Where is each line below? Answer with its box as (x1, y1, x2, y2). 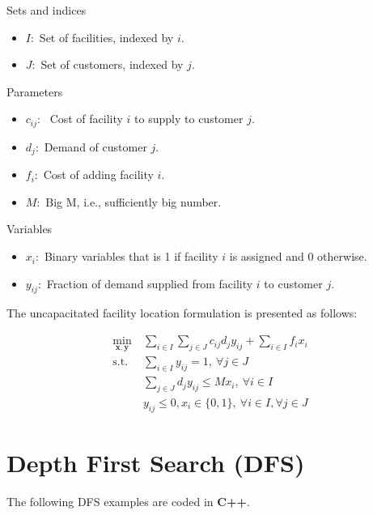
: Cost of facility (37, 110, 123, 127)
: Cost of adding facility (34, 166, 154, 183)
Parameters (6, 83, 63, 100)
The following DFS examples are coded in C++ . (6, 492, 250, 509)
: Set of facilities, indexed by (30, 28, 174, 45)
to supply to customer (134, 110, 244, 127)
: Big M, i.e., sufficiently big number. (36, 193, 222, 210)
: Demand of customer (35, 138, 147, 155)
